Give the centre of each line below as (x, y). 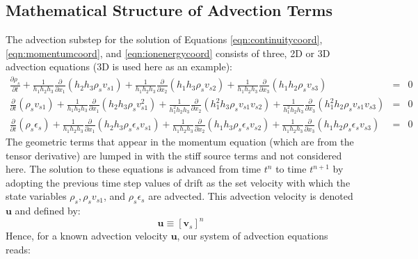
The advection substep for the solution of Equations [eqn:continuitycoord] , (164, 39)
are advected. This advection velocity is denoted (251, 196)
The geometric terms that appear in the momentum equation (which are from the (180, 142)
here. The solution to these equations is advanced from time (134, 169)
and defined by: (48, 211)
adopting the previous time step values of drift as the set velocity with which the (178, 182)
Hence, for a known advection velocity (87, 236)
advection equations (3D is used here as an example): (119, 66)
